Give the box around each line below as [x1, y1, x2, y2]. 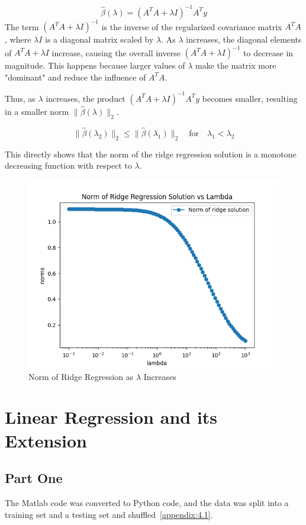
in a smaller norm [5, 105, 69, 117]
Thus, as [5, 92, 36, 104]
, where [5, 33, 31, 45]
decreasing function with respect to [5, 159, 132, 172]
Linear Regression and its [5, 405, 218, 429]
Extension [5, 428, 87, 452]
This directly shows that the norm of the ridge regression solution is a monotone [5, 147, 297, 160]
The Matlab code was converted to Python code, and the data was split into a [5, 496, 289, 508]
